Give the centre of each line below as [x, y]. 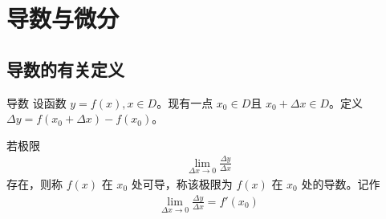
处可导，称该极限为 [182, 183]
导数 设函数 [37, 102]
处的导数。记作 [341, 183]
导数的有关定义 [65, 69]
